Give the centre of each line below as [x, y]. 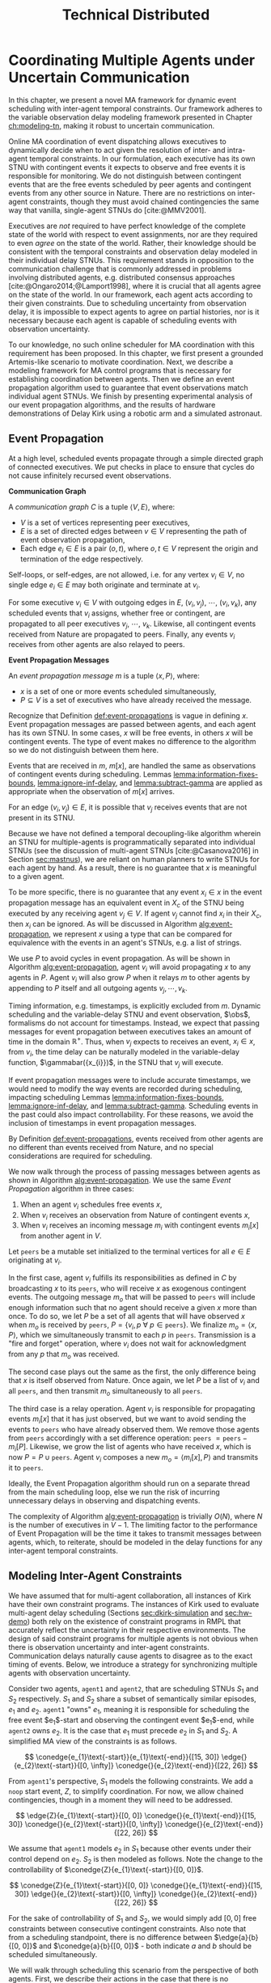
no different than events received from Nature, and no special [111, 1147]
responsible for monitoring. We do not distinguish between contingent [125, 175]
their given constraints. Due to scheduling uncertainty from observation [127, 303]
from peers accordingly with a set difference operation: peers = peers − [128, 1438]
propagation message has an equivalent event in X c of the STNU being [126, 903]
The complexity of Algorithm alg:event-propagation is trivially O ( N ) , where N [135, 1516]
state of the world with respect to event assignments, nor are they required [133, 234]
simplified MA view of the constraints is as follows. [93, 1741]
